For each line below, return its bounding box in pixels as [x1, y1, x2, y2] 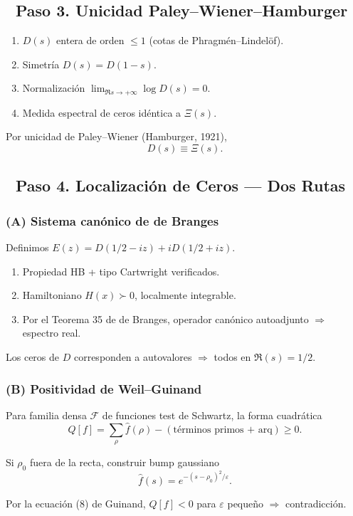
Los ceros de [6, 349, 60, 364]
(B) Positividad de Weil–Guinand [6, 379, 202, 397]
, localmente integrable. [135, 288, 236, 302]
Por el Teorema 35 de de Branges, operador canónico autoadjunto [22, 311, 309, 326]
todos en [214, 349, 251, 364]
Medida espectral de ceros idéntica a [22, 105, 181, 120]
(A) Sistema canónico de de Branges [6, 211, 219, 229]
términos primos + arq [173, 424, 273, 435]
